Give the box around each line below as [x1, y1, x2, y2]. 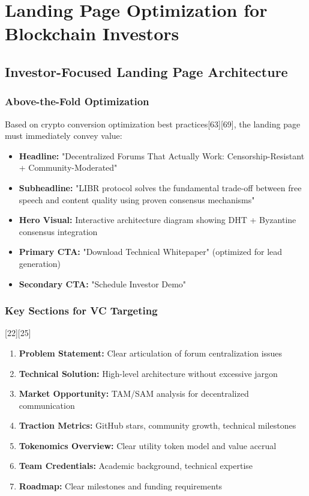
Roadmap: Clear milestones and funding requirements [19, 480, 223, 492]
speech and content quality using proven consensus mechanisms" [19, 193, 255, 206]
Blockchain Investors [5, 21, 179, 46]
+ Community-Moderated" [19, 161, 118, 174]
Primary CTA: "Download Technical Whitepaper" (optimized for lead [19, 245, 283, 258]
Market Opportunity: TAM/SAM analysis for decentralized [19, 387, 249, 400]
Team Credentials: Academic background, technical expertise [19, 459, 253, 472]
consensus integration [19, 225, 98, 237]
